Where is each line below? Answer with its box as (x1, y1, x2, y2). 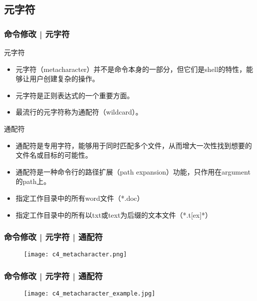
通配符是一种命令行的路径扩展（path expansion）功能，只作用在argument (15, 166, 251, 177)
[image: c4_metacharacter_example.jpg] (24, 290, 155, 298)
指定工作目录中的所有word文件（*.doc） (15, 192, 144, 203)
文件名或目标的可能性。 (15, 150, 92, 160)
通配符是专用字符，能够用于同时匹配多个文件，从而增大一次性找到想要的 (15, 140, 252, 150)
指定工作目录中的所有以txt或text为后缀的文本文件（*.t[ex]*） (15, 209, 212, 220)
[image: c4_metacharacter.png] (24, 251, 127, 258)
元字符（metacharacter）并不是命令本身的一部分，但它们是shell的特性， (15, 63, 246, 74)
